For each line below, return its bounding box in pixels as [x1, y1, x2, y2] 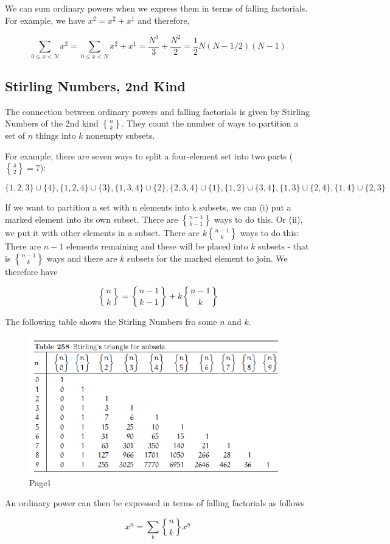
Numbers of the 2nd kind [5, 117, 99, 130]
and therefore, [138, 13, 190, 26]
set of [5, 129, 26, 142]
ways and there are [46, 251, 117, 264]
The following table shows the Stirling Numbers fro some [5, 315, 217, 328]
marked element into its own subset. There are [5, 213, 178, 226]
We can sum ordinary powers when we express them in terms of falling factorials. [5, 2, 308, 14]
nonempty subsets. [86, 129, 155, 142]
